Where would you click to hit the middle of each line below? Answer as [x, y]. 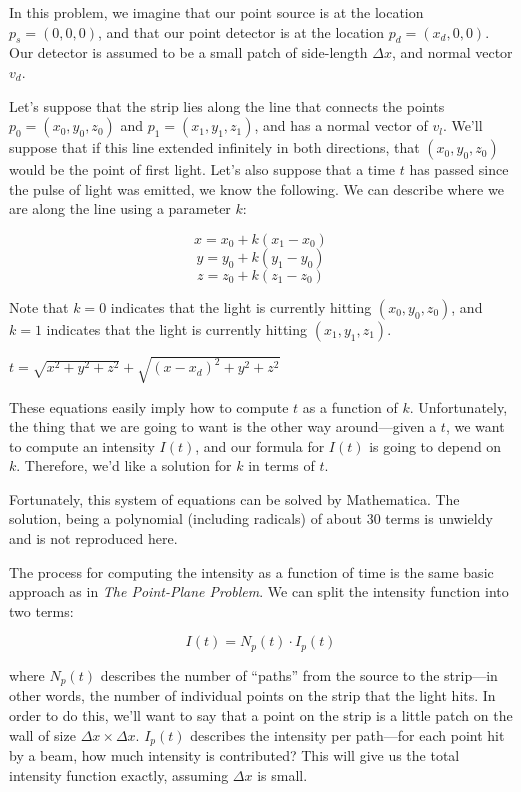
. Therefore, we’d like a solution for [124, 465]
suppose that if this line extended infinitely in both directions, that [214, 147]
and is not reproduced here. [93, 538]
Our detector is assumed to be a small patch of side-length [188, 52]
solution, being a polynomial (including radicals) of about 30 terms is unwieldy [251, 518]
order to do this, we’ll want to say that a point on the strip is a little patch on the [261, 714]
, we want [475, 426]
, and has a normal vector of [341, 125]
